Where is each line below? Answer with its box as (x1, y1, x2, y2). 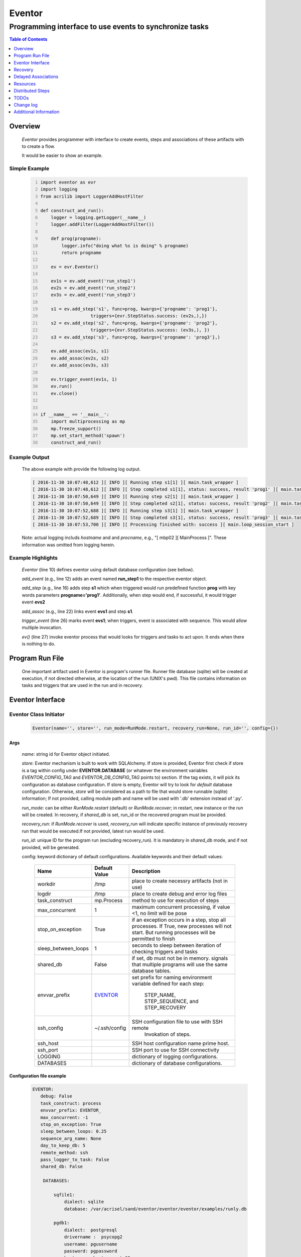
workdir (37, 880, 56, 887)
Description (131, 868, 161, 875)
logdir (37, 890, 51, 897)
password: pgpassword (64, 1248, 117, 1254)
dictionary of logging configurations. (131, 1053, 218, 1060)
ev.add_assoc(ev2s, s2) (51, 355, 110, 361)
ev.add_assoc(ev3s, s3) (51, 363, 110, 368)
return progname (61, 249, 101, 255)
